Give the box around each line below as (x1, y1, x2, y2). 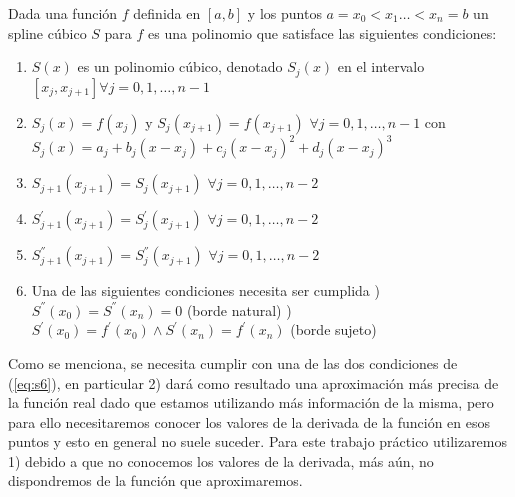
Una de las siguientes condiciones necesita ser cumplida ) (31, 280, 380, 301)
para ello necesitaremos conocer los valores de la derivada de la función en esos (8, 411, 491, 432)
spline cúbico (8, 22, 87, 43)
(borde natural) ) (186, 299, 292, 320)
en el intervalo (337, 56, 425, 77)
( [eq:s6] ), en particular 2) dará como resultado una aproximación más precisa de (8, 372, 499, 393)
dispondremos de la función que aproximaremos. (8, 470, 303, 491)
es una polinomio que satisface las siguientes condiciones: (148, 22, 497, 43)
